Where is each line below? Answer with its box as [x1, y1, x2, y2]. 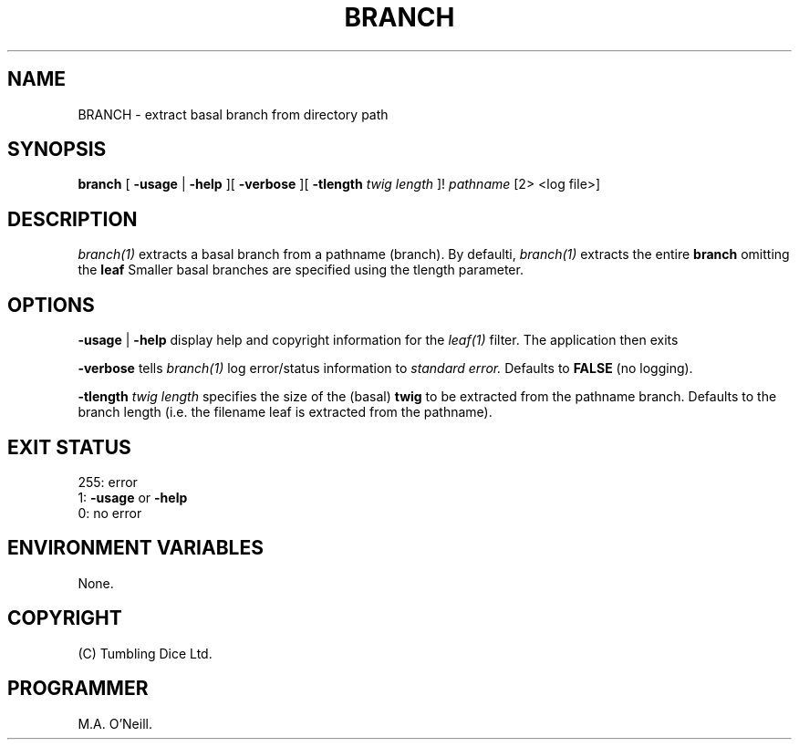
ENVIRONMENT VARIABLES [7, 536, 264, 560]
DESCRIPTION [7, 207, 138, 231]
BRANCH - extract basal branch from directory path [78, 106, 389, 122]
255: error [78, 473, 138, 490]
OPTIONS [7, 293, 95, 316]
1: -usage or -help [78, 489, 188, 505]
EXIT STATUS [7, 435, 131, 459]
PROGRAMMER [7, 677, 149, 700]
